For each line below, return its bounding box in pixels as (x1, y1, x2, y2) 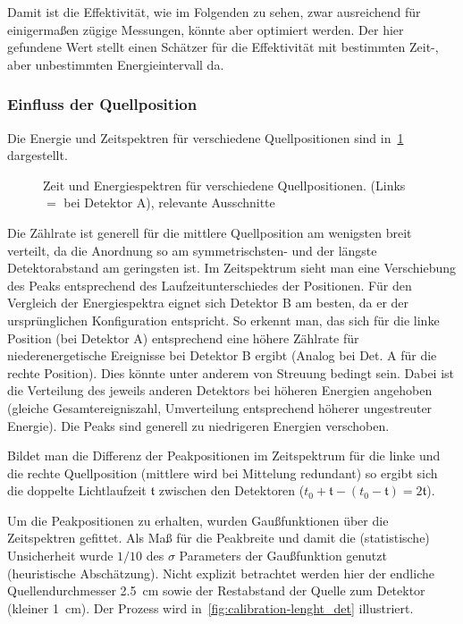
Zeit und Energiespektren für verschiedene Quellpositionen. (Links (43, 175, 406, 194)
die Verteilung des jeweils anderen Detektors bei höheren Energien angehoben (7, 381, 433, 400)
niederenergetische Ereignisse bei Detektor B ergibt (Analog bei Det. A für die (7, 346, 437, 365)
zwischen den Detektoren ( (158, 481, 305, 500)
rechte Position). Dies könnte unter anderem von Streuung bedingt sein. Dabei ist (7, 363, 455, 382)
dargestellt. (7, 146, 68, 164)
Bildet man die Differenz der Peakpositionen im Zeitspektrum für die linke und (7, 446, 441, 465)
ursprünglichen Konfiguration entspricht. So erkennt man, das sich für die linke (7, 310, 440, 329)
